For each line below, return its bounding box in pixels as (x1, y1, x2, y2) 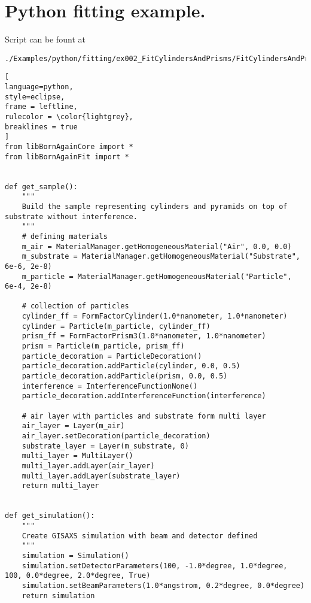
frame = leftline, (5, 102, 78, 111)
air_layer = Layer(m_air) (22, 422, 125, 431)
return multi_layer (22, 481, 99, 490)
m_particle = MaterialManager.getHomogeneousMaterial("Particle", (22, 272, 292, 281)
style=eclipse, (5, 92, 65, 101)
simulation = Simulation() (22, 551, 129, 560)
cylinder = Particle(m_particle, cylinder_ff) (22, 322, 211, 331)
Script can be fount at (5, 33, 86, 46)
